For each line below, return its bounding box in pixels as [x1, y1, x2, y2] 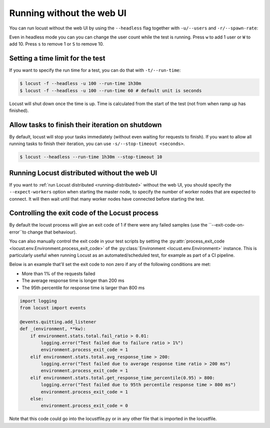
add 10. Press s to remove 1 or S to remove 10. [9, 41, 104, 47]
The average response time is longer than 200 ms [21, 277, 124, 283]
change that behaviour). [27, 229, 77, 235]
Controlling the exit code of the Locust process [9, 209, 159, 217]
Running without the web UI [9, 7, 127, 18]
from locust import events [19, 305, 86, 310]
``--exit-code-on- [208, 222, 244, 228]
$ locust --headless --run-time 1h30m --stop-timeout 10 [19, 154, 162, 160]
